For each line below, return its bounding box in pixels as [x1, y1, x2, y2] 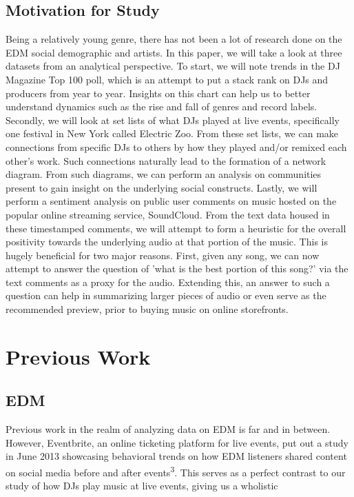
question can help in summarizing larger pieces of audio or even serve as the [6, 288, 326, 303]
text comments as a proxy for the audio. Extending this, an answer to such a [6, 274, 330, 289]
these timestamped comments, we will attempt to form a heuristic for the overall [6, 221, 346, 235]
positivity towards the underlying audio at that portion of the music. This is [6, 234, 328, 249]
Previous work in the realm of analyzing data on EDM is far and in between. [6, 422, 331, 436]
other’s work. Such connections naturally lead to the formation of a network [6, 153, 326, 168]
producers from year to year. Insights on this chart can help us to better [6, 85, 311, 100]
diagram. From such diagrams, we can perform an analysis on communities [6, 167, 322, 181]
